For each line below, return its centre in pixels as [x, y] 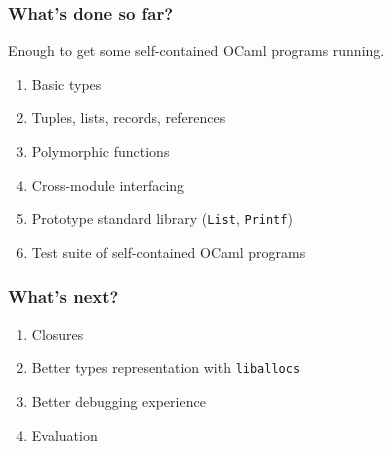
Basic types [66, 83]
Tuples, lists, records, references [128, 117]
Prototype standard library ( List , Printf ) [162, 218]
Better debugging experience [118, 400]
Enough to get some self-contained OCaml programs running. [196, 50]
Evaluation [64, 434]
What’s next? [63, 296]
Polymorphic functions [100, 151]
